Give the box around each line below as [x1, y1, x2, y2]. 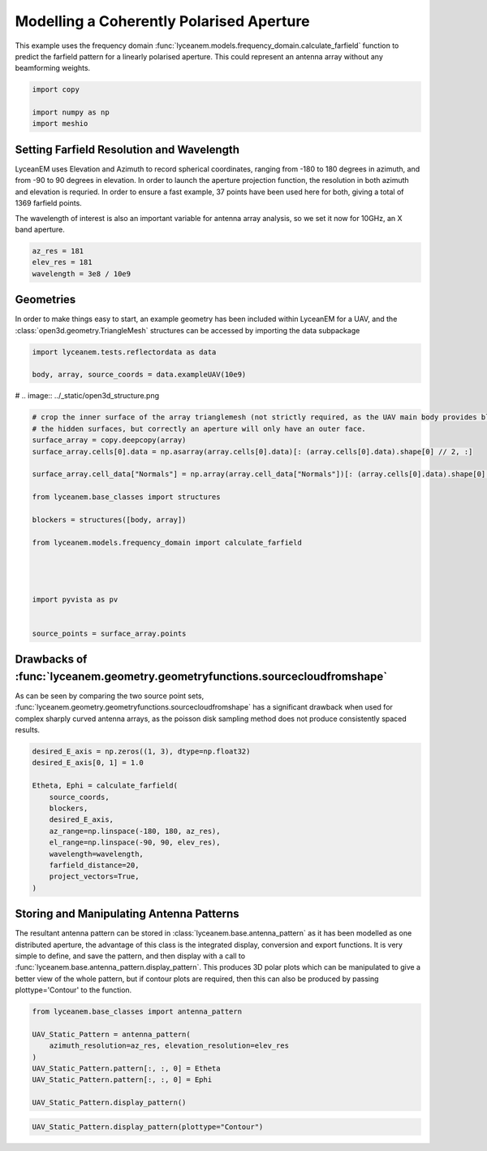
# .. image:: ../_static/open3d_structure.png [15, 391, 160, 401]
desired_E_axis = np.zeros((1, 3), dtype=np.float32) [32, 747, 251, 756]
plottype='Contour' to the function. [15, 985, 132, 995]
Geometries [15, 293, 76, 306]
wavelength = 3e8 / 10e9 [32, 269, 131, 278]
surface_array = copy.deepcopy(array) [32, 436, 187, 445]
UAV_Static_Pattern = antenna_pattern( [32, 1029, 191, 1039]
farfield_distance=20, [49, 860, 140, 870]
